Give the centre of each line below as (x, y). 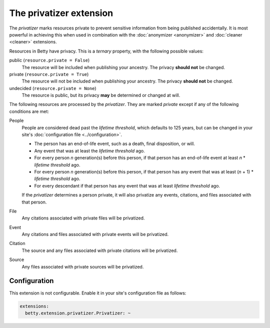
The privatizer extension (61, 13)
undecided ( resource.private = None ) (53, 88)
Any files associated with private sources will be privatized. (83, 266)
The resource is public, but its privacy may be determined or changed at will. (101, 95)
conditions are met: (29, 111)
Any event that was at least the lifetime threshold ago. (89, 150)
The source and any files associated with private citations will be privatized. (100, 250)
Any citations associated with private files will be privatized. (83, 218)
